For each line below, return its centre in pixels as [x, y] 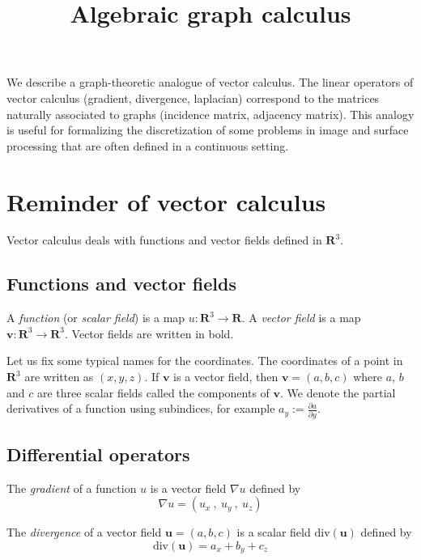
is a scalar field [274, 532]
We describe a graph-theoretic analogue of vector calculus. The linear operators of [210, 82]
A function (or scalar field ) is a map [96, 318]
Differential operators [98, 454]
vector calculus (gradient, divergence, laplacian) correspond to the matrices [193, 98]
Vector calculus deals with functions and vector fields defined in [164, 240]
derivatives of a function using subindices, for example [141, 408]
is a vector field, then [226, 377]
